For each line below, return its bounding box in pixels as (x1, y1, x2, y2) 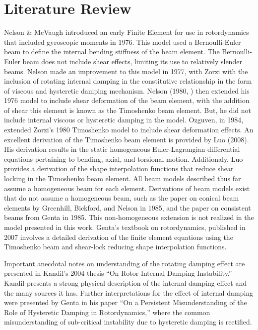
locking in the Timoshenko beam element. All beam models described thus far (4, 173, 241, 184)
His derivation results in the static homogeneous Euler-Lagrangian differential (4, 144, 240, 154)
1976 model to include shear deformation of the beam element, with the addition (4, 95, 250, 106)
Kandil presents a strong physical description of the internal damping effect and (4, 277, 247, 288)
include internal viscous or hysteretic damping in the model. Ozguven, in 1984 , (4, 114, 244, 125)
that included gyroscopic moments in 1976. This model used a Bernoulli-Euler (4, 36, 241, 47)
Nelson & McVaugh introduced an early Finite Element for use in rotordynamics (4, 27, 249, 37)
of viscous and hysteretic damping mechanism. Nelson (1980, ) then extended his (4, 85, 250, 96)
